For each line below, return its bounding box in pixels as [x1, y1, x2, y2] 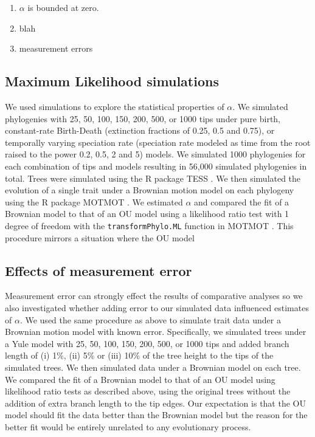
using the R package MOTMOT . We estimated [5, 195, 183, 208]
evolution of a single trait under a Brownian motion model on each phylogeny [5, 184, 294, 196]
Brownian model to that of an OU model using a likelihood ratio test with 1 [5, 207, 289, 220]
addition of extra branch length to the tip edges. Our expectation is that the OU [5, 396, 306, 409]
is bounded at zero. [27, 1, 99, 13]
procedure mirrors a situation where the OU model [5, 231, 195, 244]
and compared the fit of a [194, 195, 289, 208]
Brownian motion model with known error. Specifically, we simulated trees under [5, 325, 306, 338]
